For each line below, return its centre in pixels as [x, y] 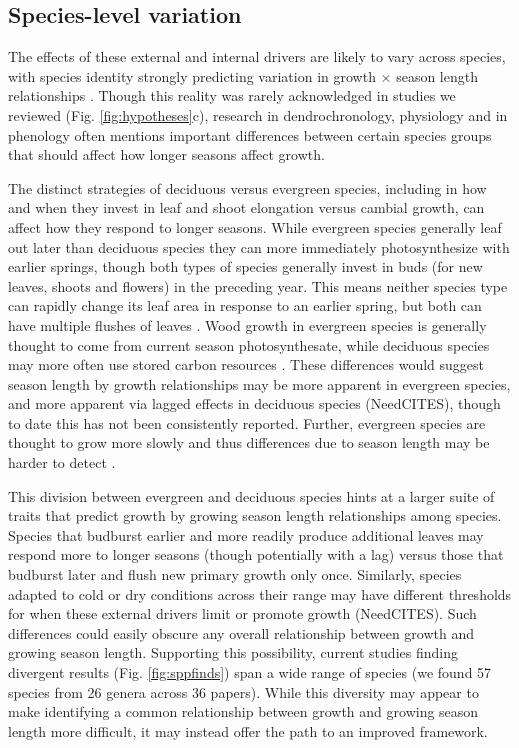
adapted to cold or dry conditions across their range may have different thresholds [260, 593]
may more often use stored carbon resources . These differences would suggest [246, 364]
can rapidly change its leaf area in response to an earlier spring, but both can [245, 305]
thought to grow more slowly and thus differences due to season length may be [249, 442]
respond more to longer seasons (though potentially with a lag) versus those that [256, 554]
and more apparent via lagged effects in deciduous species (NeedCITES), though [254, 403]
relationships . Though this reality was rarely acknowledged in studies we [232, 95]
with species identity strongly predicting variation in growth [192, 75]
